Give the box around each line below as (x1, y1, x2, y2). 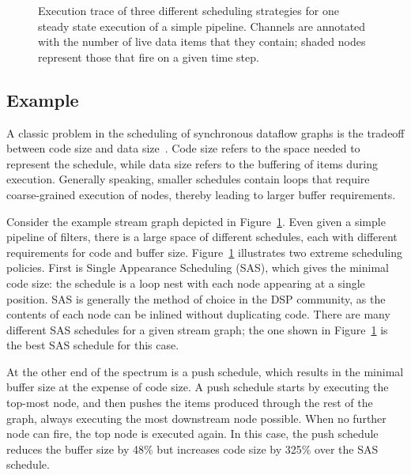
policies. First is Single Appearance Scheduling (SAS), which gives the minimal (6, 259, 389, 276)
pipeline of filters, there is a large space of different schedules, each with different (6, 228, 398, 245)
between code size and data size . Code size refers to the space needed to (6, 140, 360, 156)
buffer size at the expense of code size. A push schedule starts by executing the (6, 379, 389, 395)
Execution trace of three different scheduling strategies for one (38, 2, 339, 18)
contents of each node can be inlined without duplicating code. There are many (6, 306, 390, 322)
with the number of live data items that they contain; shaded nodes (38, 33, 366, 50)
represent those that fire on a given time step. (38, 48, 259, 65)
